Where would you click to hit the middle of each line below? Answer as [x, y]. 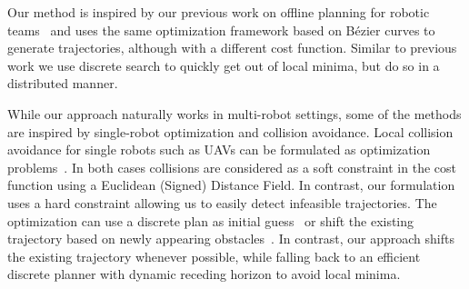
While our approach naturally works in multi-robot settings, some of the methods [234, 113]
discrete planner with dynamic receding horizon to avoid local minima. [204, 274]
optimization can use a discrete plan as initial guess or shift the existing [211, 220]
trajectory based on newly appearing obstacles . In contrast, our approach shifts [231, 239]
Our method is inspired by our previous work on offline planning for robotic [219, 12]
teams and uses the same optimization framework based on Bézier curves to [221, 30]
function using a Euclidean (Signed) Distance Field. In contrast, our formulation [231, 185]
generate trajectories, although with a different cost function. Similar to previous [232, 48]
